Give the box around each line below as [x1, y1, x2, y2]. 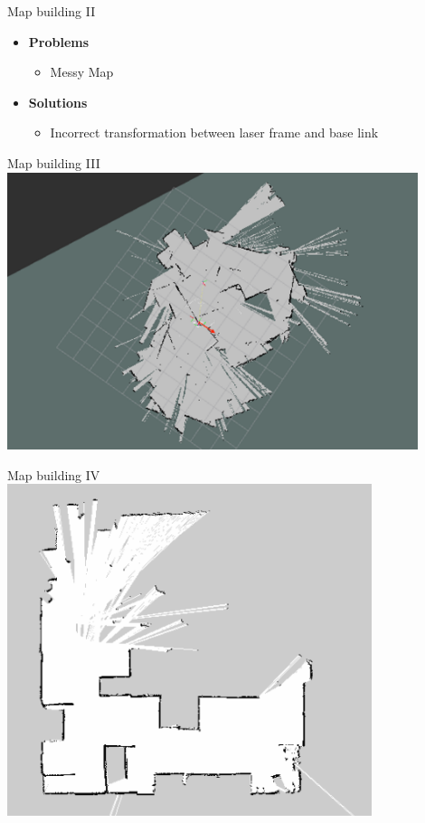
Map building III [7, 153, 100, 172]
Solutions [28, 92, 88, 111]
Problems [28, 32, 90, 51]
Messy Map [50, 62, 114, 81]
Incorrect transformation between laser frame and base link [50, 123, 379, 142]
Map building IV [7, 465, 100, 484]
